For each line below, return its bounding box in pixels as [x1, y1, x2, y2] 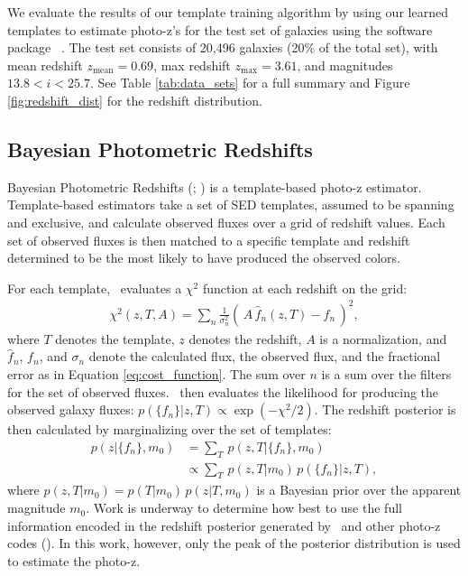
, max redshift [153, 55, 231, 74]
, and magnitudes [297, 55, 393, 74]
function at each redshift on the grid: [202, 278, 408, 297]
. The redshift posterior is [314, 400, 456, 419]
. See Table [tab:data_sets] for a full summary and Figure [89, 73, 410, 92]
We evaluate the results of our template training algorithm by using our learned [7, 3, 448, 21]
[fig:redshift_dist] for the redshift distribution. [7, 90, 262, 109]
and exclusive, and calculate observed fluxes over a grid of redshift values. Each [7, 212, 445, 231]
